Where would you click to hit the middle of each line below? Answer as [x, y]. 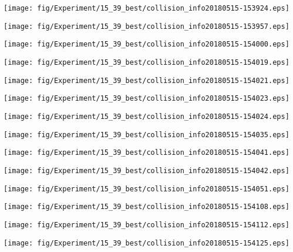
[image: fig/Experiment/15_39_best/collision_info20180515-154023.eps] [146, 99]
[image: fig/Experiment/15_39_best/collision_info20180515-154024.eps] [146, 116]
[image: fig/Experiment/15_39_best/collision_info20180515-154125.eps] [146, 243]
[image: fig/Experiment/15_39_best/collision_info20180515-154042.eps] [146, 170]
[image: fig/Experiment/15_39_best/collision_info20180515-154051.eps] [146, 189]
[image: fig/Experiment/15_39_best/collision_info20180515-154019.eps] [146, 62]
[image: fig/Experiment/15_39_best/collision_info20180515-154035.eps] [146, 135]
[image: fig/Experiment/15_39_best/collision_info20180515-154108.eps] [146, 207]
